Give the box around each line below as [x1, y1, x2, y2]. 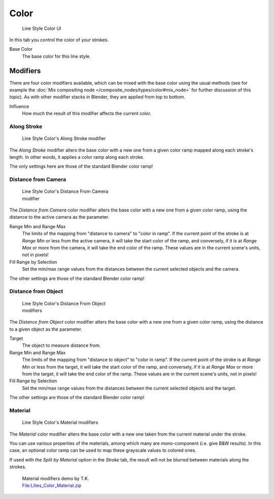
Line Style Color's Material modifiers [22, 419, 98, 425]
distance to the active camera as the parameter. [9, 214, 110, 220]
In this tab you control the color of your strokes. [9, 37, 109, 43]
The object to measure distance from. [22, 342, 101, 348]
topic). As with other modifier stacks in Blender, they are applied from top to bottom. [9, 94, 185, 100]
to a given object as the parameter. [9, 326, 82, 332]
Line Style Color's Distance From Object [22, 300, 106, 306]
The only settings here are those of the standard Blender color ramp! [9, 163, 153, 169]
